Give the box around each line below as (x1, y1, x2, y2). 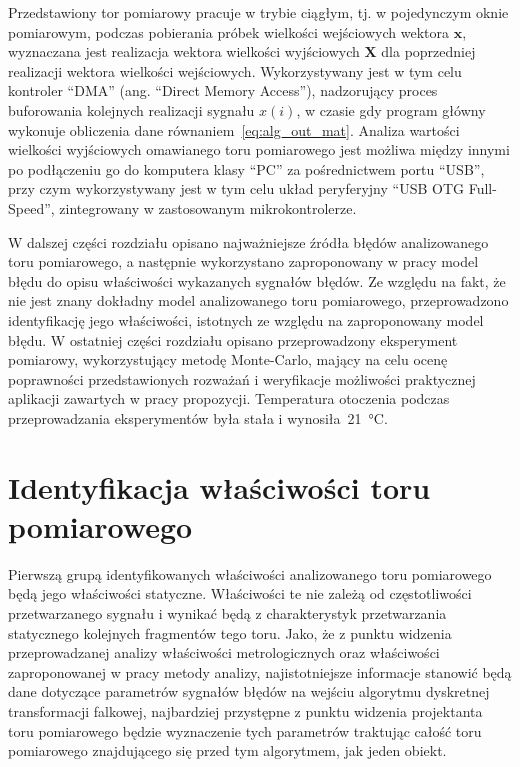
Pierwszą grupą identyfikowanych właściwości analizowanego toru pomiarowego (8, 563, 492, 584)
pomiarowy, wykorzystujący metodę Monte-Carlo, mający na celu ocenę (8, 349, 448, 370)
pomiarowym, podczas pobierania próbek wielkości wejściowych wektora (8, 21, 449, 42)
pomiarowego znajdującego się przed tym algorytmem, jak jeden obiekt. (8, 740, 447, 761)
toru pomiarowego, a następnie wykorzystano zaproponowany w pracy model (8, 251, 479, 272)
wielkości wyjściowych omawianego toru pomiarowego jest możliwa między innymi (8, 139, 510, 160)
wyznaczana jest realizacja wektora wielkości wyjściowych (8, 41, 360, 62)
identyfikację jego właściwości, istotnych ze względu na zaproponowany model (8, 309, 484, 330)
